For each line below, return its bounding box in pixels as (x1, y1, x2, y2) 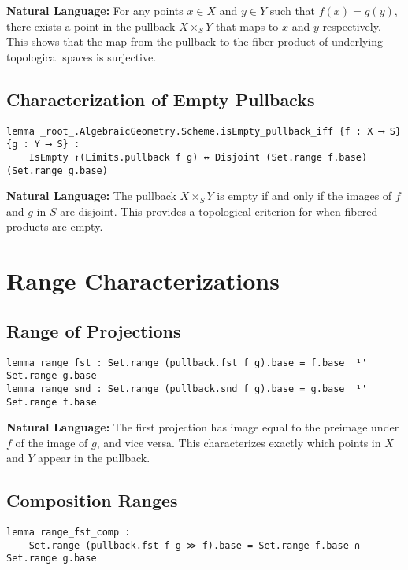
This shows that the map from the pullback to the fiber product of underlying (6, 33, 383, 50)
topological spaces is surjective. (6, 48, 157, 65)
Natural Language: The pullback (6, 187, 176, 204)
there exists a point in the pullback (6, 17, 176, 34)
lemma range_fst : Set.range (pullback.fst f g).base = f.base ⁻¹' (6, 357, 368, 368)
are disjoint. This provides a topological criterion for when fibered (60, 202, 378, 219)
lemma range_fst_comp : (6, 527, 131, 539)
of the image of (15, 434, 88, 450)
